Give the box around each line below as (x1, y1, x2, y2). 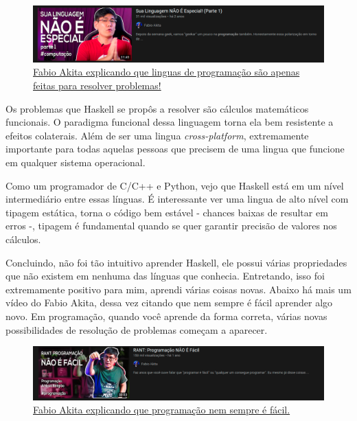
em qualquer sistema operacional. (5, 155, 146, 169)
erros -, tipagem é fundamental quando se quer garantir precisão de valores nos (5, 218, 337, 233)
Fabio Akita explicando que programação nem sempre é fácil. (33, 402, 290, 417)
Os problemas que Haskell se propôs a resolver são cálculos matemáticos (5, 101, 309, 115)
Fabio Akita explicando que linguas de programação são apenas (33, 65, 300, 79)
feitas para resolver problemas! (33, 78, 161, 92)
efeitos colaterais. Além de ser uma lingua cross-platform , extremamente (5, 128, 309, 142)
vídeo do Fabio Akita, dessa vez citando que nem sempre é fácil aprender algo (5, 295, 333, 310)
